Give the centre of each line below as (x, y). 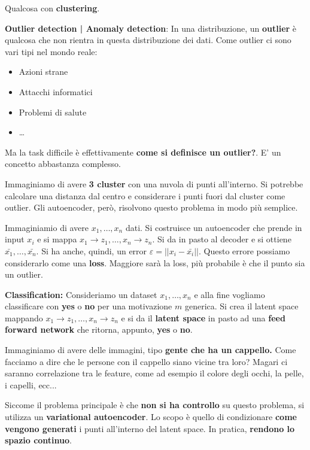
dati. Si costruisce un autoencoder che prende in (214, 227)
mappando (24, 317)
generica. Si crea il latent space (241, 306)
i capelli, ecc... (31, 384)
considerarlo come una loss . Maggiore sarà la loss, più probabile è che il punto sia (155, 262)
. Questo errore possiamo (244, 250)
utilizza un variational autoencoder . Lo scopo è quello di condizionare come (151, 417)
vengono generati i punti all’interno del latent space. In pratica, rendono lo (150, 428)
